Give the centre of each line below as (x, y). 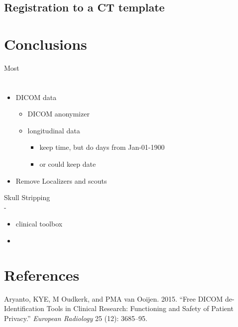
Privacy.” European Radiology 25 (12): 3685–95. (76, 318)
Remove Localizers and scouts (61, 180)
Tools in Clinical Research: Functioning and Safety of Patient (140, 308)
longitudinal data (54, 130)
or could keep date (68, 164)
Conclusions (46, 44)
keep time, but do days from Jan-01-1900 (102, 147)
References (42, 274)
